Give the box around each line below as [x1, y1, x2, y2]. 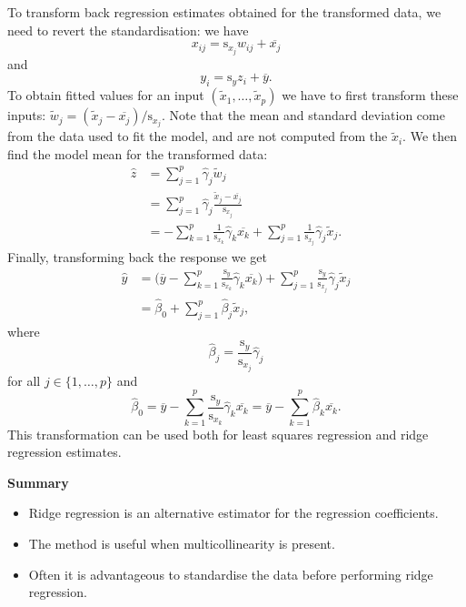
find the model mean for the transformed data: [7, 144, 268, 163]
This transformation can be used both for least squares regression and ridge [7, 424, 429, 443]
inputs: [7, 106, 46, 125]
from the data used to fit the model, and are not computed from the [7, 126, 388, 146]
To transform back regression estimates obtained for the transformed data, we [7, 3, 441, 21]
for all [7, 370, 41, 389]
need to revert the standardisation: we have [7, 20, 249, 39]
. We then [402, 126, 458, 146]
